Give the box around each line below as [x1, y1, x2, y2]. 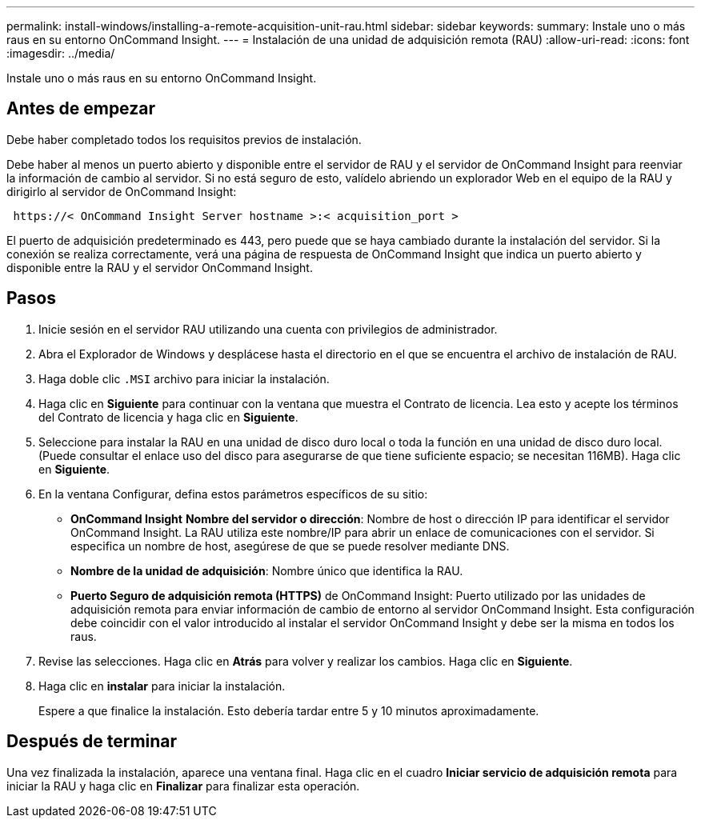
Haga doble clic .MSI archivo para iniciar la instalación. [38, 371, 330, 386]
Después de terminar [6, 731, 178, 752]
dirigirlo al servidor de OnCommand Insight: [6, 184, 237, 198]
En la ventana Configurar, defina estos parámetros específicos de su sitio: [38, 486, 428, 501]
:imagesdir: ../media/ [6, 46, 115, 60]
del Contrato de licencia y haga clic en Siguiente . [38, 410, 298, 424]
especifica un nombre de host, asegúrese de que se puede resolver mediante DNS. [70, 538, 510, 553]
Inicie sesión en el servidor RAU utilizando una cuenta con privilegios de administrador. [38, 322, 498, 336]
